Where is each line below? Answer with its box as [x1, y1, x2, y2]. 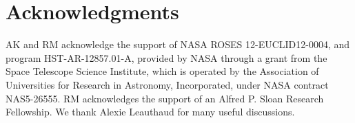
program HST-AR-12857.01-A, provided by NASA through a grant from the [6, 50, 327, 65]
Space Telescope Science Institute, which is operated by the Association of [6, 64, 319, 78]
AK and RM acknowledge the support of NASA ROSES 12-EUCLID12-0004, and [6, 37, 350, 52]
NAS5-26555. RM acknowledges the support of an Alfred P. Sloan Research [6, 91, 324, 105]
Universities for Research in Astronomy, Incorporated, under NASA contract [6, 77, 329, 91]
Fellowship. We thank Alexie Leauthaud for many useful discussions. [6, 104, 295, 119]
